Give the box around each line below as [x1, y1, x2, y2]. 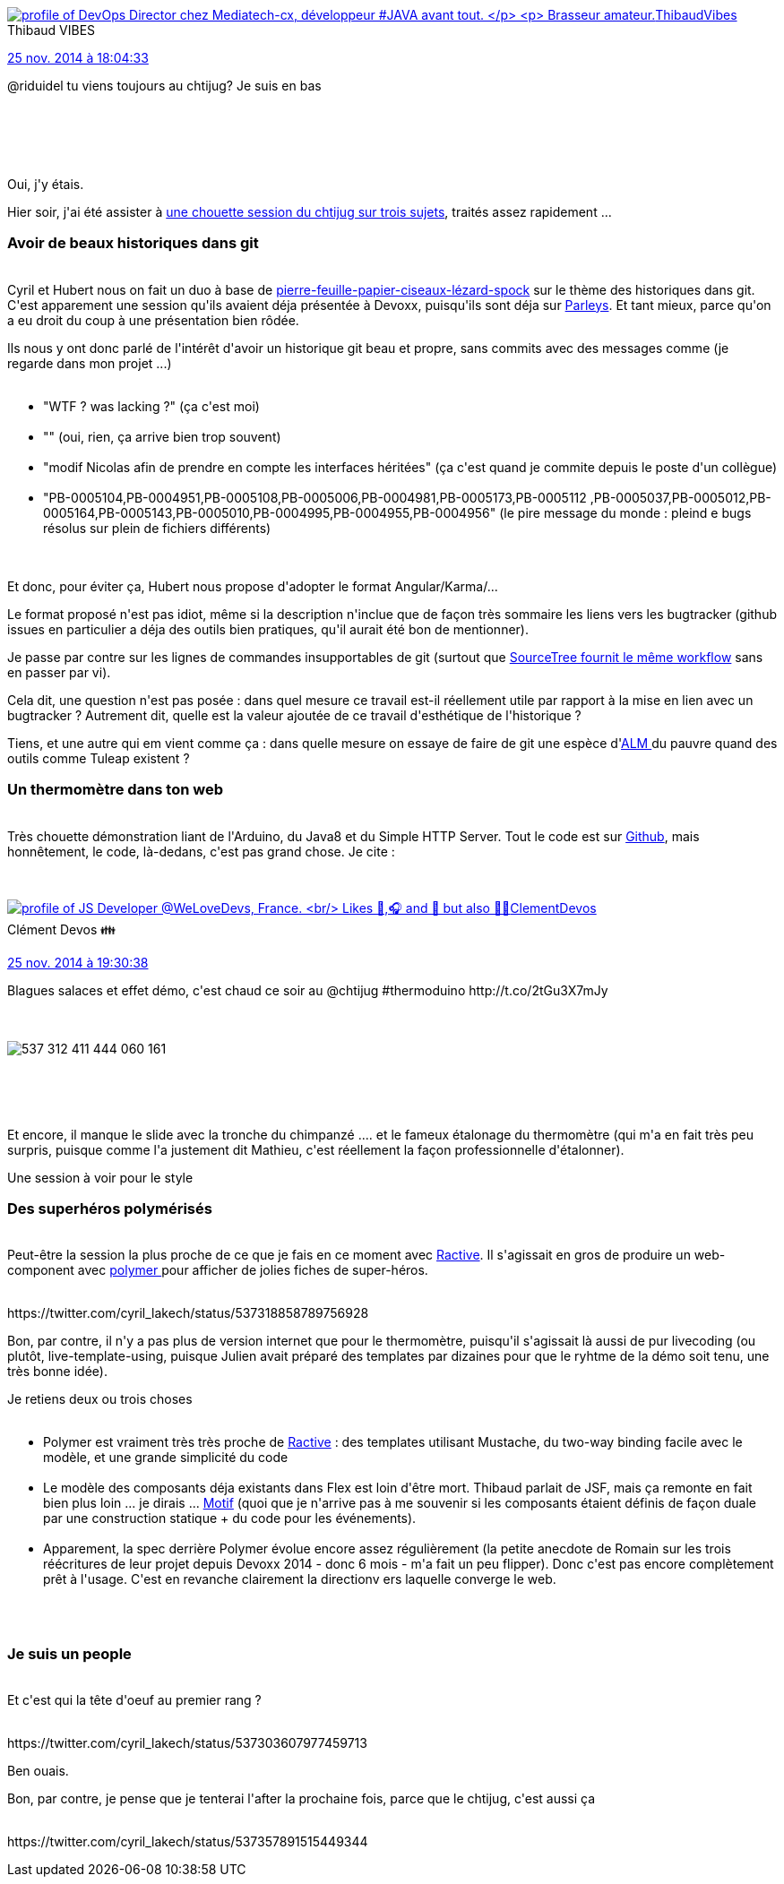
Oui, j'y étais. [7, 176, 84, 192]
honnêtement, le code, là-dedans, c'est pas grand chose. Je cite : [7, 843, 395, 859]
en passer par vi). [7, 664, 111, 680]
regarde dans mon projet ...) [7, 355, 172, 371]
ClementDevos [510, 899, 597, 916]
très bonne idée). [7, 1364, 108, 1380]
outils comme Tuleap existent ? [7, 750, 190, 766]
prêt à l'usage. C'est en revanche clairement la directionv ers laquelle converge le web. [43, 1571, 556, 1587]
